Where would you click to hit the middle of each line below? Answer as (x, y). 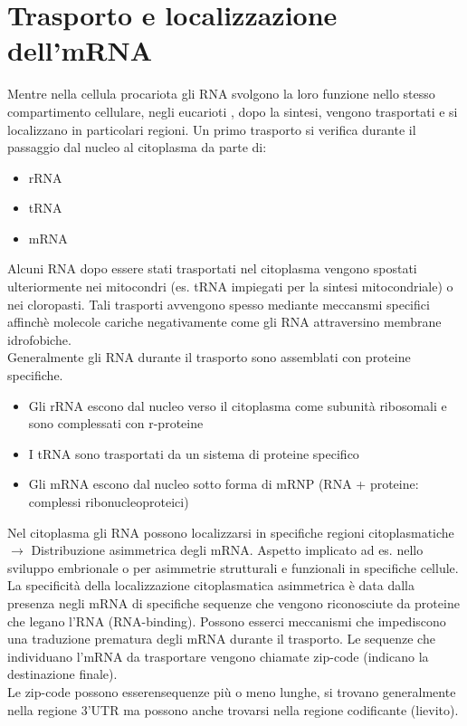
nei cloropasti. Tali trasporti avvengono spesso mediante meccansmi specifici (219, 304)
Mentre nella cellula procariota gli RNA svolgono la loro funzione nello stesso (221, 94)
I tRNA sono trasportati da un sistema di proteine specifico (194, 453)
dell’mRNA (80, 50)
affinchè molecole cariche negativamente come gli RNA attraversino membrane (224, 322)
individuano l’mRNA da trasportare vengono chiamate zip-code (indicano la (218, 656)
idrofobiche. (39, 339)
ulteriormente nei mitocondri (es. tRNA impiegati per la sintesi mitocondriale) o (230, 287)
